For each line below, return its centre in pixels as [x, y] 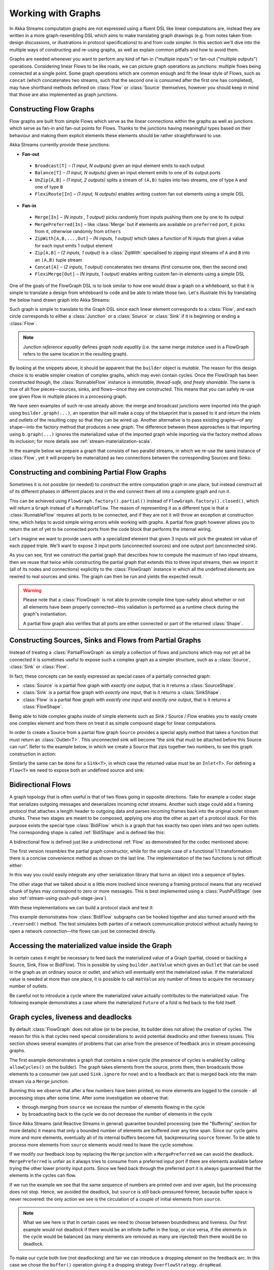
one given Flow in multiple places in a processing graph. [68, 396]
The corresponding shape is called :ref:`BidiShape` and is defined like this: [87, 833]
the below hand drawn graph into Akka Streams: [60, 300]
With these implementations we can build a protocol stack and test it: [82, 907]
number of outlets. [29, 986]
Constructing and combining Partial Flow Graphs [88, 472]
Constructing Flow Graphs [52, 109]
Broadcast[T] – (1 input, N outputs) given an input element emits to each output [120, 166]
